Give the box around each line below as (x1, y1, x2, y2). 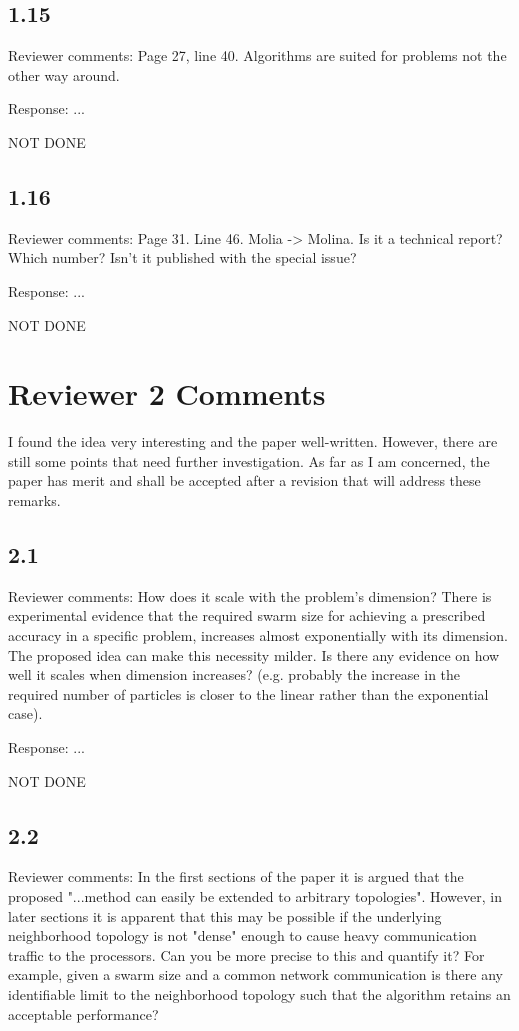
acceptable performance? (8, 1003, 159, 1024)
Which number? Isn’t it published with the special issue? (8, 247, 357, 268)
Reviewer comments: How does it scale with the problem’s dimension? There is (8, 585, 492, 606)
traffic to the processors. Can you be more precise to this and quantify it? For (8, 944, 485, 965)
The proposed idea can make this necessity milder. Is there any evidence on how (8, 644, 500, 665)
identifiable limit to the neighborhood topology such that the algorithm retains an (8, 983, 511, 1004)
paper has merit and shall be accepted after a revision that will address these (8, 470, 481, 491)
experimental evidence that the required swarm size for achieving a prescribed (8, 605, 486, 626)
